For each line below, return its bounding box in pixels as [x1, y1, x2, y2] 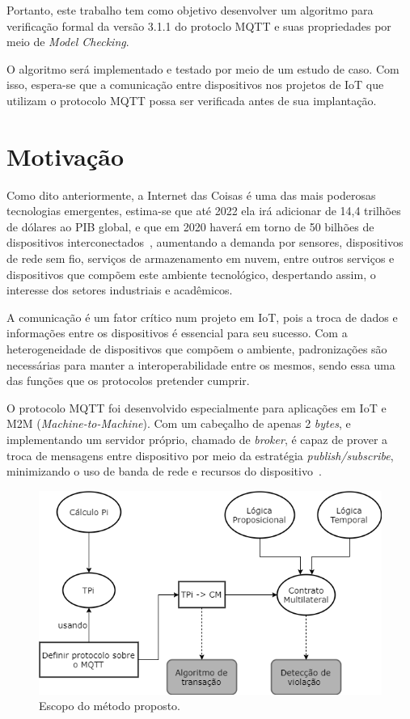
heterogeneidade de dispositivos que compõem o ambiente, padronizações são [6, 340, 387, 357]
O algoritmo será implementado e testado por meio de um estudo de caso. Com [6, 60, 399, 77]
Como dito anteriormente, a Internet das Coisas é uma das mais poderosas [6, 186, 376, 203]
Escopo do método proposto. [39, 697, 181, 714]
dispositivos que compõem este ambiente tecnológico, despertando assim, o [6, 265, 376, 282]
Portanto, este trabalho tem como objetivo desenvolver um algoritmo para [6, 2, 374, 18]
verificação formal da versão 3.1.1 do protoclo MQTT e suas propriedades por [6, 17, 391, 34]
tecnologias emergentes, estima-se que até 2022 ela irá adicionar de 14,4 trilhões [6, 202, 401, 219]
